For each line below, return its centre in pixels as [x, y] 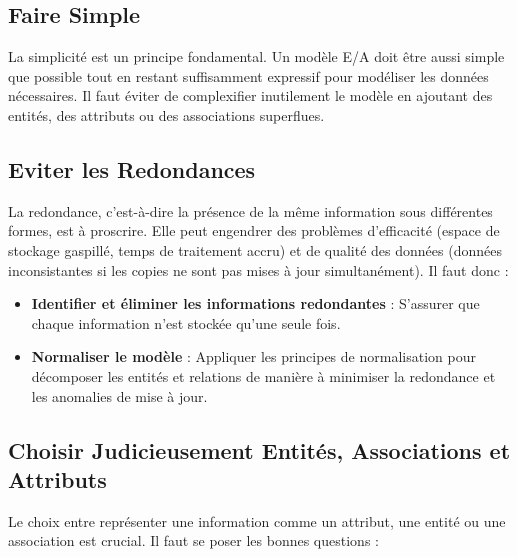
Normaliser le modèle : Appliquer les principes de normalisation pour [253, 356]
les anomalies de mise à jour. [119, 395]
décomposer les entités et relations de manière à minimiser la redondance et [263, 375]
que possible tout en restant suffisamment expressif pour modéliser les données [248, 75]
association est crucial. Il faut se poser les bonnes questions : [193, 540]
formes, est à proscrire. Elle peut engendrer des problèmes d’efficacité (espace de [254, 230]
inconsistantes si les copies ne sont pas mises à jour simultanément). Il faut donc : [258, 269]
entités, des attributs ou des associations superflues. [166, 114]
